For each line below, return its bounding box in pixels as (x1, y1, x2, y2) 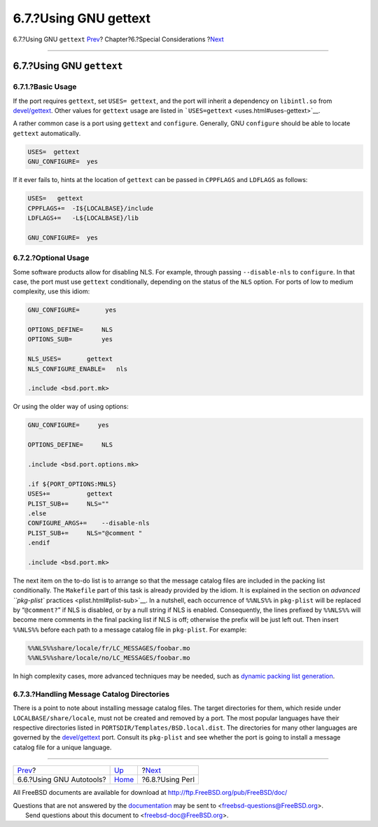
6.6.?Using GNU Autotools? (17, 774, 106, 784)
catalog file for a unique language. (13, 743, 112, 751)
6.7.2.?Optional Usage (13, 253, 90, 263)
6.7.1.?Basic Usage (13, 82, 77, 92)
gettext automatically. (13, 129, 81, 137)
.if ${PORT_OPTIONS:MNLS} (27, 480, 117, 488)
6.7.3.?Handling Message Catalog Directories (13, 689, 170, 699)
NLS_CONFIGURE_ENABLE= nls (27, 365, 128, 373)
